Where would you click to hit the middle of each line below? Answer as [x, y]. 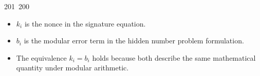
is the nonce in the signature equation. [85, 23]
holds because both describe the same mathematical [174, 57]
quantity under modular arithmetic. [72, 68]
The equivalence [41, 57]
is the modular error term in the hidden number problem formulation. [134, 41]
